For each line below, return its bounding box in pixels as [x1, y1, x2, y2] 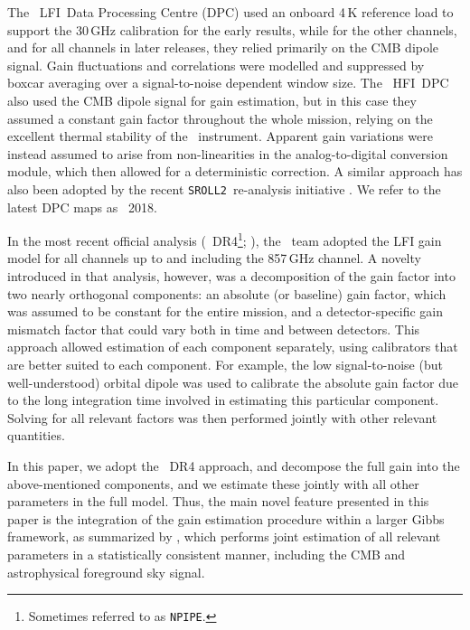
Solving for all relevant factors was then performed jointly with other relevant [7, 408, 437, 427]
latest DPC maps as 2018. [7, 197, 157, 216]
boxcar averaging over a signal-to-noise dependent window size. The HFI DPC [7, 73, 449, 92]
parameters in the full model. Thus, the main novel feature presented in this [7, 492, 429, 511]
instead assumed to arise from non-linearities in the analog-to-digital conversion [7, 144, 448, 163]
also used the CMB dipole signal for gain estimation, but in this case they [7, 90, 417, 109]
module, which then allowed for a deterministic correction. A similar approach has [7, 162, 463, 181]
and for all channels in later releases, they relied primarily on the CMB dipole [7, 38, 439, 57]
